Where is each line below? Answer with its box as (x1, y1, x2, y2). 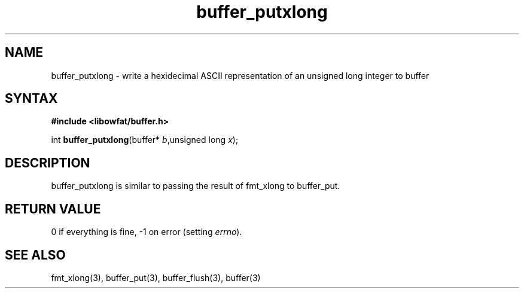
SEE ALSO (5, 247, 66, 263)
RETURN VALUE (5, 201, 101, 216)
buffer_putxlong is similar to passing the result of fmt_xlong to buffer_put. (51, 181, 340, 191)
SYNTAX (5, 91, 58, 106)
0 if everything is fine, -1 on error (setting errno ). (51, 227, 242, 237)
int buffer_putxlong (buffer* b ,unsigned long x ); (51, 135, 239, 145)
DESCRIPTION (5, 155, 90, 170)
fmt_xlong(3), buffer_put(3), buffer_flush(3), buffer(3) (51, 272, 261, 283)
